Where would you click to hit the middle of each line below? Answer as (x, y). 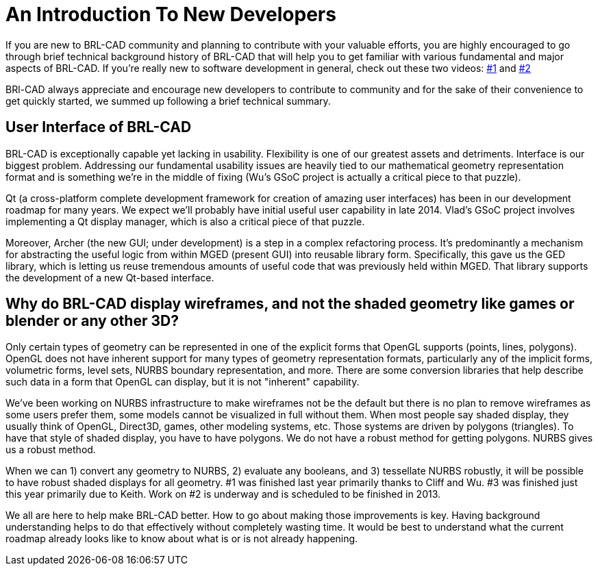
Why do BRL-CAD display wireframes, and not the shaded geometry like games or (290, 304)
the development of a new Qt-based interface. (110, 277)
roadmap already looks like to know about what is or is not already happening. (182, 539)
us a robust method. (51, 450)
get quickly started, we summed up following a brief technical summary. (168, 101)
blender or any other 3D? (92, 321)
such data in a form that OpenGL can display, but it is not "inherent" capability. (183, 382)
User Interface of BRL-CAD (99, 127)
